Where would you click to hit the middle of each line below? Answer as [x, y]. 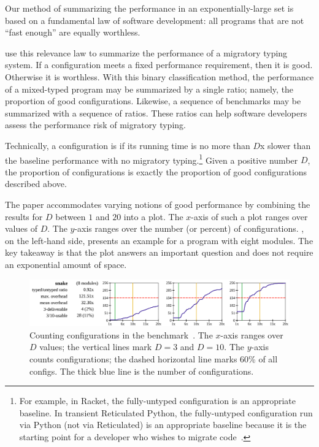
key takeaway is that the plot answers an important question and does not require [159, 252]
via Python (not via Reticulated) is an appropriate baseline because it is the [163, 425]
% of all [263, 358]
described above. [36, 184]
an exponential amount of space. [66, 264]
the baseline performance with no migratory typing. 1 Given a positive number [152, 159]
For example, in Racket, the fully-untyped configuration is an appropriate [158, 401]
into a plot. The [153, 216]
